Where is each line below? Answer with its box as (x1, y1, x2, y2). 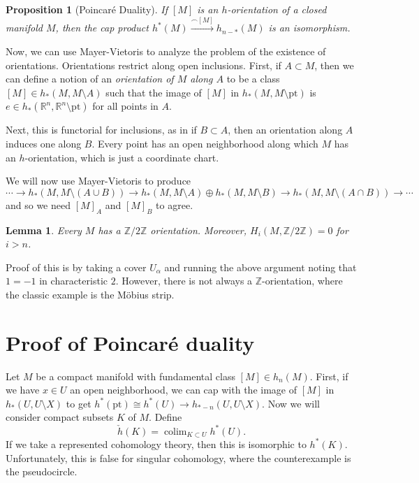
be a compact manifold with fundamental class (36, 368, 235, 383)
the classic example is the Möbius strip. (6, 287, 175, 301)
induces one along (6, 136, 82, 150)
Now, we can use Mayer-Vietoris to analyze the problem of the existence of (6, 43, 326, 58)
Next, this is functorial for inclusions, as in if (6, 122, 197, 137)
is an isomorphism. (268, 20, 351, 35)
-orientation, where (262, 273, 343, 288)
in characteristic (39, 273, 108, 288)
